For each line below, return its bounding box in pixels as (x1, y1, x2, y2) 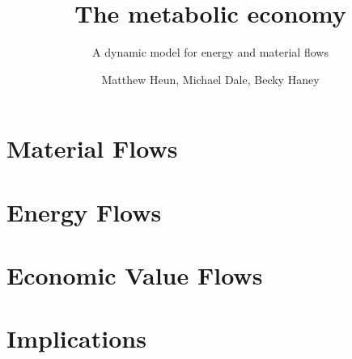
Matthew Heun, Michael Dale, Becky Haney (101, 70, 320, 87)
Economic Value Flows (6, 259, 263, 292)
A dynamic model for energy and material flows (92, 44, 329, 61)
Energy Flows (6, 195, 162, 228)
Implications (6, 322, 146, 355)
